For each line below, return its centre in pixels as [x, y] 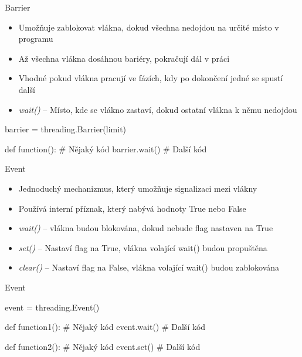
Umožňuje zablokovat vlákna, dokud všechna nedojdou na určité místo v [149, 27]
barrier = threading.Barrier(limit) [66, 129]
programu [36, 39]
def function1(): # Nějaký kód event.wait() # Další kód [105, 327]
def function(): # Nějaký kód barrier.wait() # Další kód [106, 149]
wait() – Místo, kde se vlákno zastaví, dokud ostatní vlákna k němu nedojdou [158, 109]
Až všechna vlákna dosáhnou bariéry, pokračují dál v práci [124, 58]
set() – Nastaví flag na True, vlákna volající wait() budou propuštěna [143, 247]
